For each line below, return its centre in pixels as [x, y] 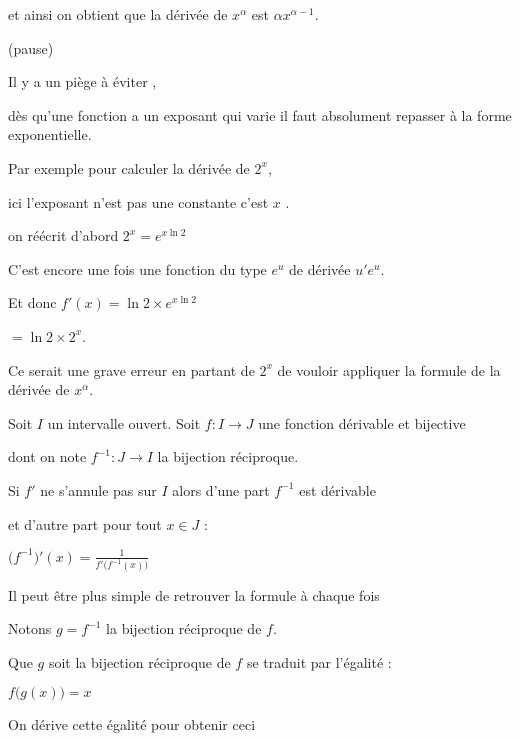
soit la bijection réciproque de [139, 661]
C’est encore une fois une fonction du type [137, 268]
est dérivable [337, 489]
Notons [30, 628]
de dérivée [320, 268]
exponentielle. [50, 134]
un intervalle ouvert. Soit [124, 422]
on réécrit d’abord [63, 235]
